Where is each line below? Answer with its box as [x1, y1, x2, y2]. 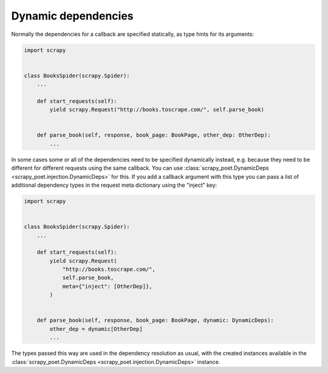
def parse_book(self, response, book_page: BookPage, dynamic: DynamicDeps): [36, 317, 275, 324]
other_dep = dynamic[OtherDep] [49, 326, 143, 332]
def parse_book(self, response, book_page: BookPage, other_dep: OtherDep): [36, 131, 271, 139]
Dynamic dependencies [11, 9, 134, 23]
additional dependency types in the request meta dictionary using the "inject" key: [11, 181, 217, 189]
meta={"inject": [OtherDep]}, [62, 283, 152, 290]
